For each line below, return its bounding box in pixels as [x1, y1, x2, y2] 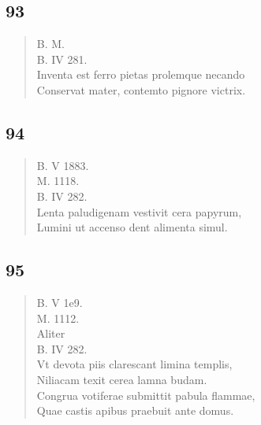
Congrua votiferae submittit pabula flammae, [36, 386, 255, 403]
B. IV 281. [36, 50, 88, 67]
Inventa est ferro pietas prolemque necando [36, 66, 245, 83]
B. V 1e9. [36, 294, 83, 310]
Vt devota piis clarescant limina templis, [36, 356, 233, 372]
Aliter [36, 325, 65, 342]
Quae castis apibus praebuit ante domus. [36, 402, 234, 419]
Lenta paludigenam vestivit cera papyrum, [36, 203, 242, 220]
